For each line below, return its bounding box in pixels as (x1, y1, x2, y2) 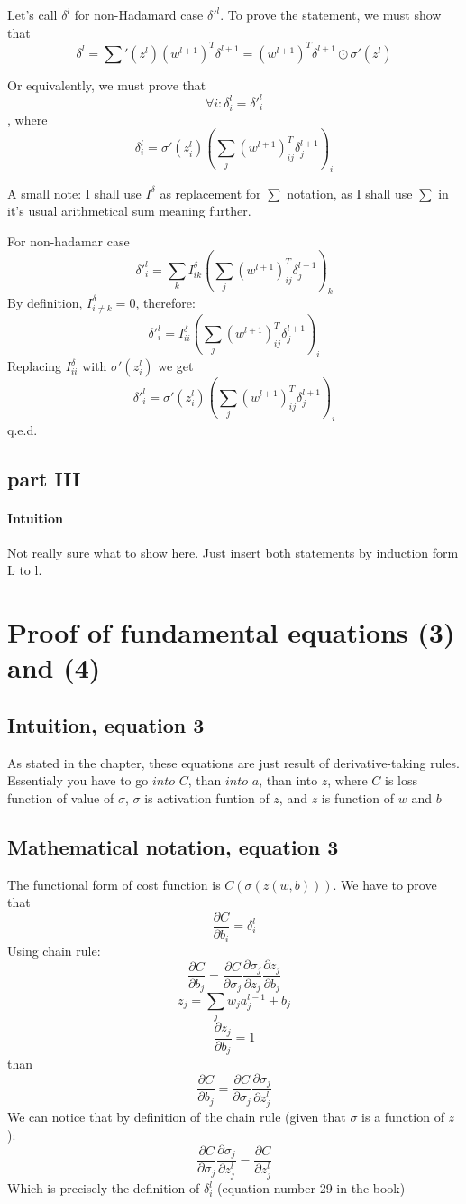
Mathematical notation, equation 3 (7, 832, 339, 860)
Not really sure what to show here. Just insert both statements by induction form (7, 542, 459, 561)
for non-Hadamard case (74, 5, 204, 23)
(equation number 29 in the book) (217, 1179, 406, 1198)
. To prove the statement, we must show (220, 5, 442, 23)
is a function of (361, 1107, 444, 1126)
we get (158, 357, 194, 375)
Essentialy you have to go (7, 771, 149, 790)
